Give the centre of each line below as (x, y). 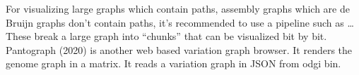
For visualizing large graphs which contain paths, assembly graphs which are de (178, 8)
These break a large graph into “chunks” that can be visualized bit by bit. (166, 36)
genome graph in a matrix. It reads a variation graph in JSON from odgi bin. (173, 63)
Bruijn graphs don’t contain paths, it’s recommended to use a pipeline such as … (180, 22)
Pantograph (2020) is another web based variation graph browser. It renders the (179, 49)
